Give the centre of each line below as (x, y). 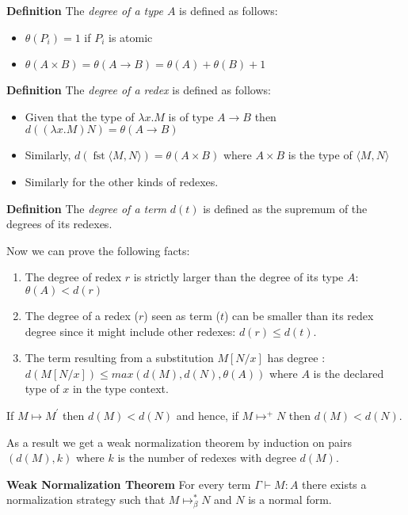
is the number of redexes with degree (207, 458)
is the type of (320, 155)
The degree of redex (73, 277)
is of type (191, 116)
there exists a (334, 484)
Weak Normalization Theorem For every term (129, 484)
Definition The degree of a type (85, 10)
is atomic (131, 37)
